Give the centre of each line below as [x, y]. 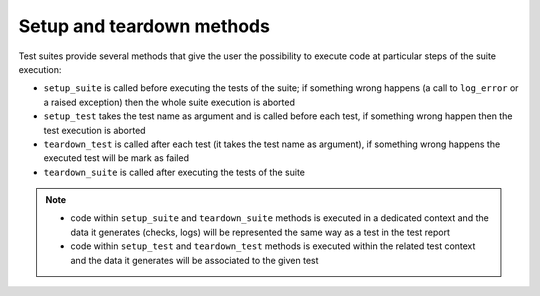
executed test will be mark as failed [116, 158]
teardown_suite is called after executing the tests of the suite [174, 172]
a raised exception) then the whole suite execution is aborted [169, 102]
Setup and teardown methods [144, 26]
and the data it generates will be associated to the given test [194, 260]
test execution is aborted [94, 130]
